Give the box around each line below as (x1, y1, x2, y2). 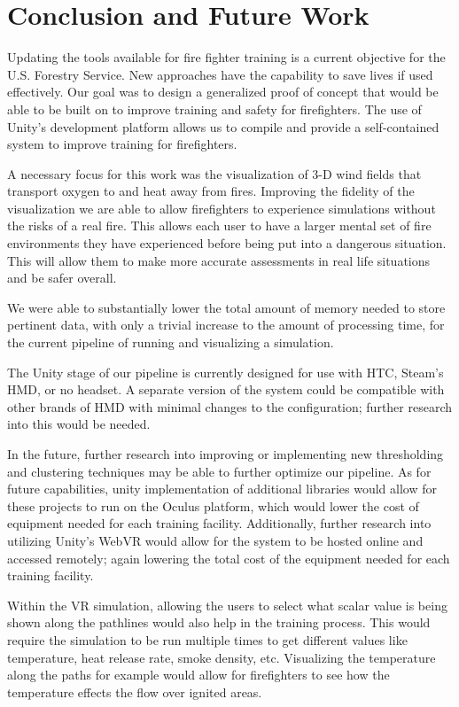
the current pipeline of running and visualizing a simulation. (7, 333, 334, 352)
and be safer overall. (7, 268, 117, 287)
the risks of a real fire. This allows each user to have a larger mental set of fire (7, 216, 432, 235)
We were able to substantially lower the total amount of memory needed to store (7, 298, 446, 316)
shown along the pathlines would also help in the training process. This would (7, 613, 431, 632)
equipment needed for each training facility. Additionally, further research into (7, 514, 432, 532)
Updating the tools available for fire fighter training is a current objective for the (7, 48, 446, 66)
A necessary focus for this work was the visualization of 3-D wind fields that (7, 164, 422, 183)
